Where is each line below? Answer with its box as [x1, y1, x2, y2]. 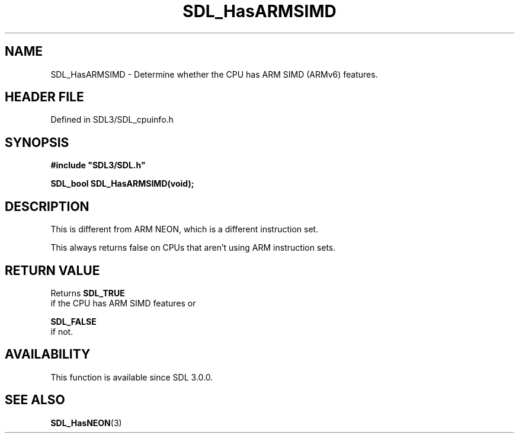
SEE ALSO [5, 392, 65, 408]
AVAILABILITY [5, 347, 91, 362]
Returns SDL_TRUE [50, 287, 125, 298]
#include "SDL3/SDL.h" [50, 160, 146, 171]
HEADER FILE [5, 89, 84, 105]
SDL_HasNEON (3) [50, 417, 122, 428]
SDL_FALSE [50, 316, 97, 327]
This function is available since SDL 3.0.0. [50, 372, 213, 382]
